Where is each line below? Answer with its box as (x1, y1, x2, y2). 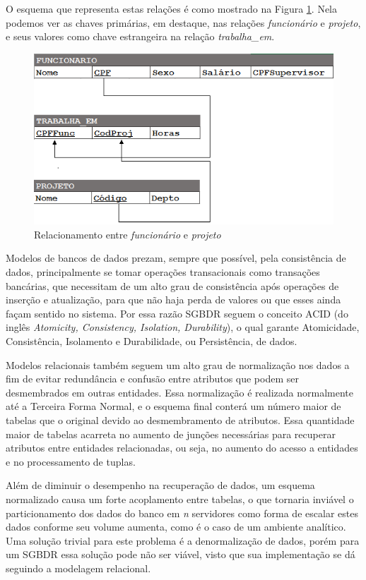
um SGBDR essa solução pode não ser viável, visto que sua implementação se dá (6, 547, 355, 562)
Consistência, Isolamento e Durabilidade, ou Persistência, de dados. (6, 334, 297, 349)
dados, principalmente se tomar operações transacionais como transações (6, 265, 320, 279)
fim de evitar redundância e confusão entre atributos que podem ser (6, 371, 299, 386)
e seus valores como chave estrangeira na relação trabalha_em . (6, 29, 275, 44)
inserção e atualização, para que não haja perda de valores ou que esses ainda (6, 292, 341, 307)
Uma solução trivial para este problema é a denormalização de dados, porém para (6, 533, 360, 548)
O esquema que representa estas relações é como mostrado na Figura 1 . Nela (6, 1, 337, 16)
